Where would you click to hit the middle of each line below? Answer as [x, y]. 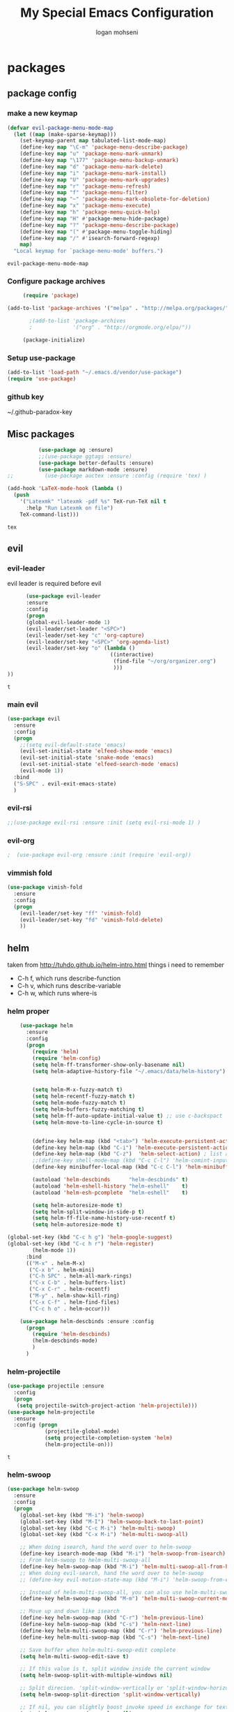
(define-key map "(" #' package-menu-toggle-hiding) [96, 232]
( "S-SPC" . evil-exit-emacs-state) [65, 783]
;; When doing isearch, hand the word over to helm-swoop [106, 1547]
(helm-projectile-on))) [79, 1445]
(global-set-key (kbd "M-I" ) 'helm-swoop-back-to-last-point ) [112, 1521]
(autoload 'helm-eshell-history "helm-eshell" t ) [110, 1186]
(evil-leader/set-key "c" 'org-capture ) [85, 635]
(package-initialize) [54, 340]
